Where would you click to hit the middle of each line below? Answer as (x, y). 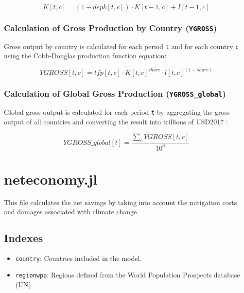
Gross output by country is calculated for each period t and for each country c (122, 46)
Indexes (24, 238)
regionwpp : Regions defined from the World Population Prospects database (128, 274)
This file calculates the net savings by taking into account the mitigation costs (121, 202)
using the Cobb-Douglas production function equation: (85, 56)
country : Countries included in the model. (78, 258)
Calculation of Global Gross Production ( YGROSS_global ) (115, 94)
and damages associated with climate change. (71, 212)
